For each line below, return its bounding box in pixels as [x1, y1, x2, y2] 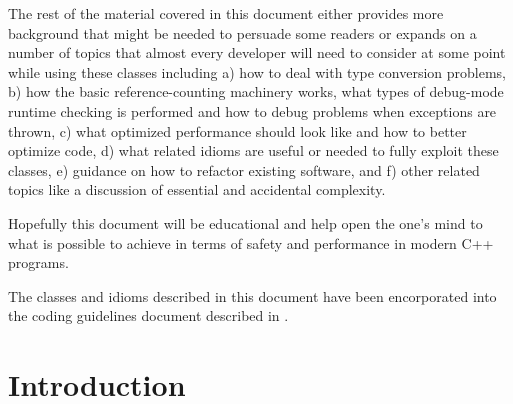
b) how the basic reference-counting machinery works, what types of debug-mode [8, 81, 504, 102]
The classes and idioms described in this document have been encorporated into [8, 285, 497, 306]
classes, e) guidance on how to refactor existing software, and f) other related [8, 159, 480, 180]
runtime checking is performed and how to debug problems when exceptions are [8, 100, 497, 121]
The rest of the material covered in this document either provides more [8, 3, 444, 23]
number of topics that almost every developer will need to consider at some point [8, 42, 506, 63]
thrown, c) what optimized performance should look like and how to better [8, 120, 467, 141]
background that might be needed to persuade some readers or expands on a [8, 22, 477, 43]
